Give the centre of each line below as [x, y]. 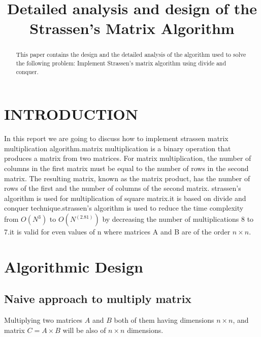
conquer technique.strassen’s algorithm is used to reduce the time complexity [124, 208]
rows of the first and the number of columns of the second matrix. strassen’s [123, 188]
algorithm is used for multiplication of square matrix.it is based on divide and [125, 198]
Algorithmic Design [74, 266]
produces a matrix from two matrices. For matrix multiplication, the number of [128, 158]
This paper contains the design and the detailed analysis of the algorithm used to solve [131, 55]
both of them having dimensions [164, 320]
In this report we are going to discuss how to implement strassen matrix [116, 138]
